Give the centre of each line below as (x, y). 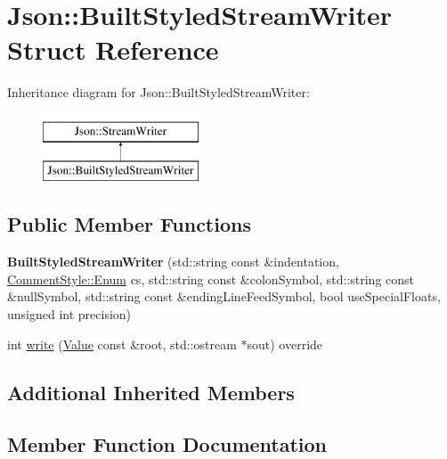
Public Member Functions (129, 224)
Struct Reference (113, 49)
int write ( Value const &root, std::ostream (122, 344)
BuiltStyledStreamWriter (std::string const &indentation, (173, 262)
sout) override (285, 344)
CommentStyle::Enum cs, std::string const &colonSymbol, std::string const (211, 279)
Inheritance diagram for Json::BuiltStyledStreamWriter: (158, 92)
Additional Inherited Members (151, 392)
